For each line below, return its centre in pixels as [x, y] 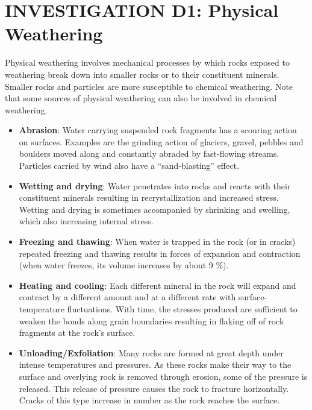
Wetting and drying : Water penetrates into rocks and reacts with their [155, 185]
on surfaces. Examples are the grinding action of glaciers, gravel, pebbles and [161, 141]
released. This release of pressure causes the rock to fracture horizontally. [154, 388]
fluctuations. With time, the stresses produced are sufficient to [182, 309]
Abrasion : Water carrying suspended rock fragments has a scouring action [158, 130]
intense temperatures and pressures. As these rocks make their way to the [155, 364]
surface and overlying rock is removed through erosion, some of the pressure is [163, 376]
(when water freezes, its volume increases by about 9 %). [124, 265]
